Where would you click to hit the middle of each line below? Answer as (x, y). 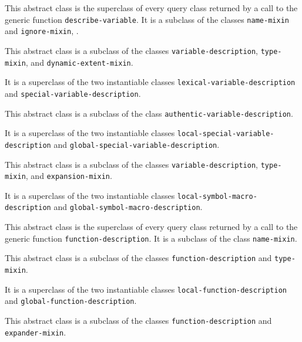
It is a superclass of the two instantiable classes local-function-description (146, 289)
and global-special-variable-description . (137, 144)
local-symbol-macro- (217, 196)
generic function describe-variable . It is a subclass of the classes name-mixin (147, 19)
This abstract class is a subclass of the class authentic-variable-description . (149, 113)
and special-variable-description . (73, 93)
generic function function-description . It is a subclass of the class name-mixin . (151, 238)
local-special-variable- (226, 134)
